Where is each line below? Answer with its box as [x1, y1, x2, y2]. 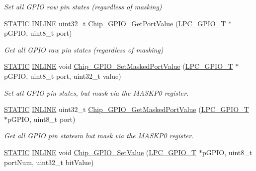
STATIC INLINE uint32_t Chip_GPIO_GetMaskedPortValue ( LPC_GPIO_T [4, 104, 249, 114]
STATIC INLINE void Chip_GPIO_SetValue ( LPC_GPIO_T [4, 147, 197, 157]
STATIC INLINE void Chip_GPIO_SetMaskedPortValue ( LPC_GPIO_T [4, 61, 233, 71]
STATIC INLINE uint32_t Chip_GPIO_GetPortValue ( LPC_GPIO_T [4, 18, 226, 28]
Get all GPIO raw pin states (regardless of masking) [4, 44, 164, 55]
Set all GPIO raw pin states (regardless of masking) [4, 1, 162, 11]
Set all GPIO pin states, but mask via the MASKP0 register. [4, 87, 189, 98]
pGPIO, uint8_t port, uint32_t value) [4, 70, 121, 81]
